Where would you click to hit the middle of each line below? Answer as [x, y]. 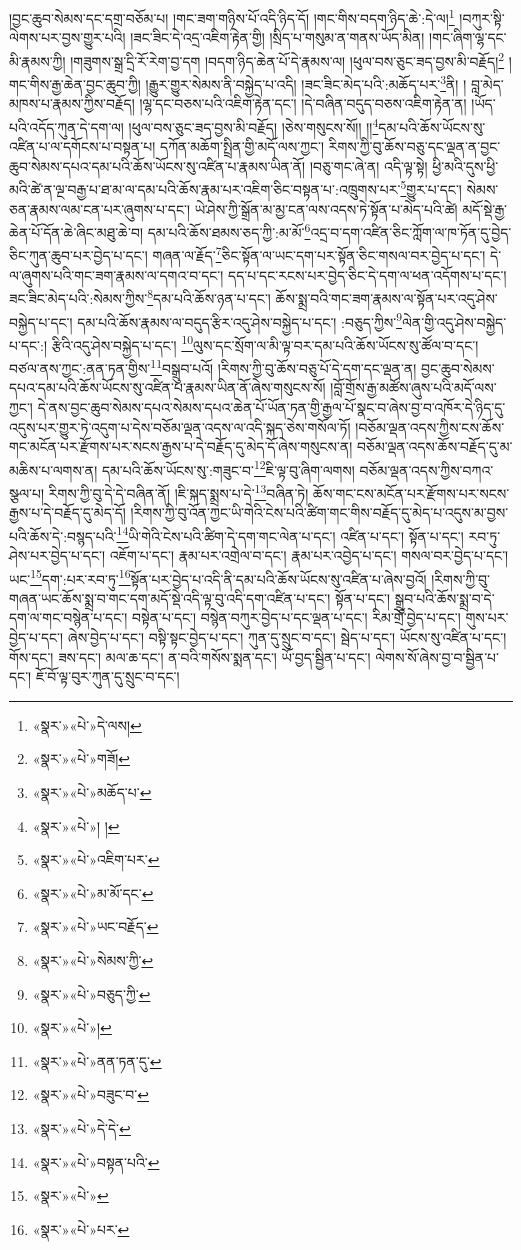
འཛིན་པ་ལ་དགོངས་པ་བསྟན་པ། [82, 146]
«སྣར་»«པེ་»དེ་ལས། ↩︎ [87, 724]
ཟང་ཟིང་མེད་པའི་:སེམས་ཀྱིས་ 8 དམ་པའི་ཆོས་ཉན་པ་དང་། [140, 296]
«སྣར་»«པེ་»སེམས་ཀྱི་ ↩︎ [93, 960]
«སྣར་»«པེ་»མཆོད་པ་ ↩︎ [92, 792]
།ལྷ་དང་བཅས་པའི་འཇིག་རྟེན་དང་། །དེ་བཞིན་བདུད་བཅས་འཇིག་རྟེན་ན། [303, 103]
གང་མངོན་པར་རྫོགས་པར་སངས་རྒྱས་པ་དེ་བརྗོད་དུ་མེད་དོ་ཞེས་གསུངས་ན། [181, 446]
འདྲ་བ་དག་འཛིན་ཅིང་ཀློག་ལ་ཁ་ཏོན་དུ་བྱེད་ [411, 231]
